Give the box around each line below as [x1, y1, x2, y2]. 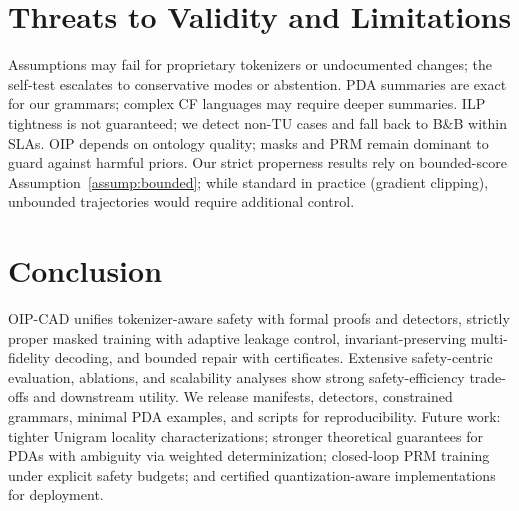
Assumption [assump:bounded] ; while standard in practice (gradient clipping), [8, 171, 489, 192]
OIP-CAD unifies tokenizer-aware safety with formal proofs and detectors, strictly [8, 308, 510, 328]
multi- [470, 327, 508, 348]
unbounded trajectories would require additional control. [8, 191, 355, 212]
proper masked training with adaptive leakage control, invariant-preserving [8, 327, 467, 348]
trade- [469, 366, 506, 387]
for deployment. [8, 484, 104, 505]
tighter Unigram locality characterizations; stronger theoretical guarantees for [8, 425, 484, 446]
